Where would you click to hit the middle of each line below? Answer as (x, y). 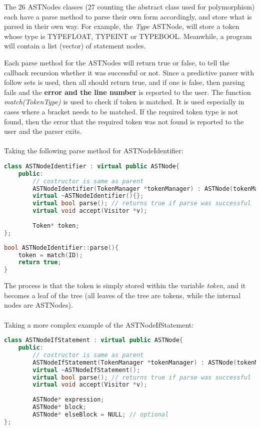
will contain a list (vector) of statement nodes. (75, 46)
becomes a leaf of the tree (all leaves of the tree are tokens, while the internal (122, 295)
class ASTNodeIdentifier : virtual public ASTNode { (92, 166)
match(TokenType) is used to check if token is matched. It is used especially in (124, 102)
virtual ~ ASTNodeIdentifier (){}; (88, 196)
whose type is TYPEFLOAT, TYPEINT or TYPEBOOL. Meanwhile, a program (128, 36)
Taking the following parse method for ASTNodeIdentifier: (94, 151)
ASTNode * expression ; (68, 400)
